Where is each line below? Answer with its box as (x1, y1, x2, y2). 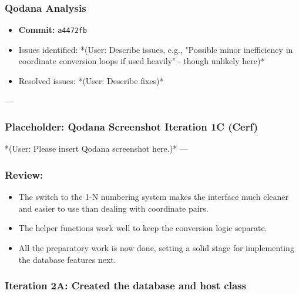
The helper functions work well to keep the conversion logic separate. (18, 222, 267, 234)
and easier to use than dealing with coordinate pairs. (18, 202, 209, 214)
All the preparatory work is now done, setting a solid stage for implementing (18, 242, 294, 254)
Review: (5, 167, 43, 182)
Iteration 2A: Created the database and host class (5, 278, 246, 293)
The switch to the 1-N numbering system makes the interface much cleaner (18, 191, 289, 203)
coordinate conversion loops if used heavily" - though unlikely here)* (18, 55, 265, 67)
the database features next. (18, 253, 116, 265)
